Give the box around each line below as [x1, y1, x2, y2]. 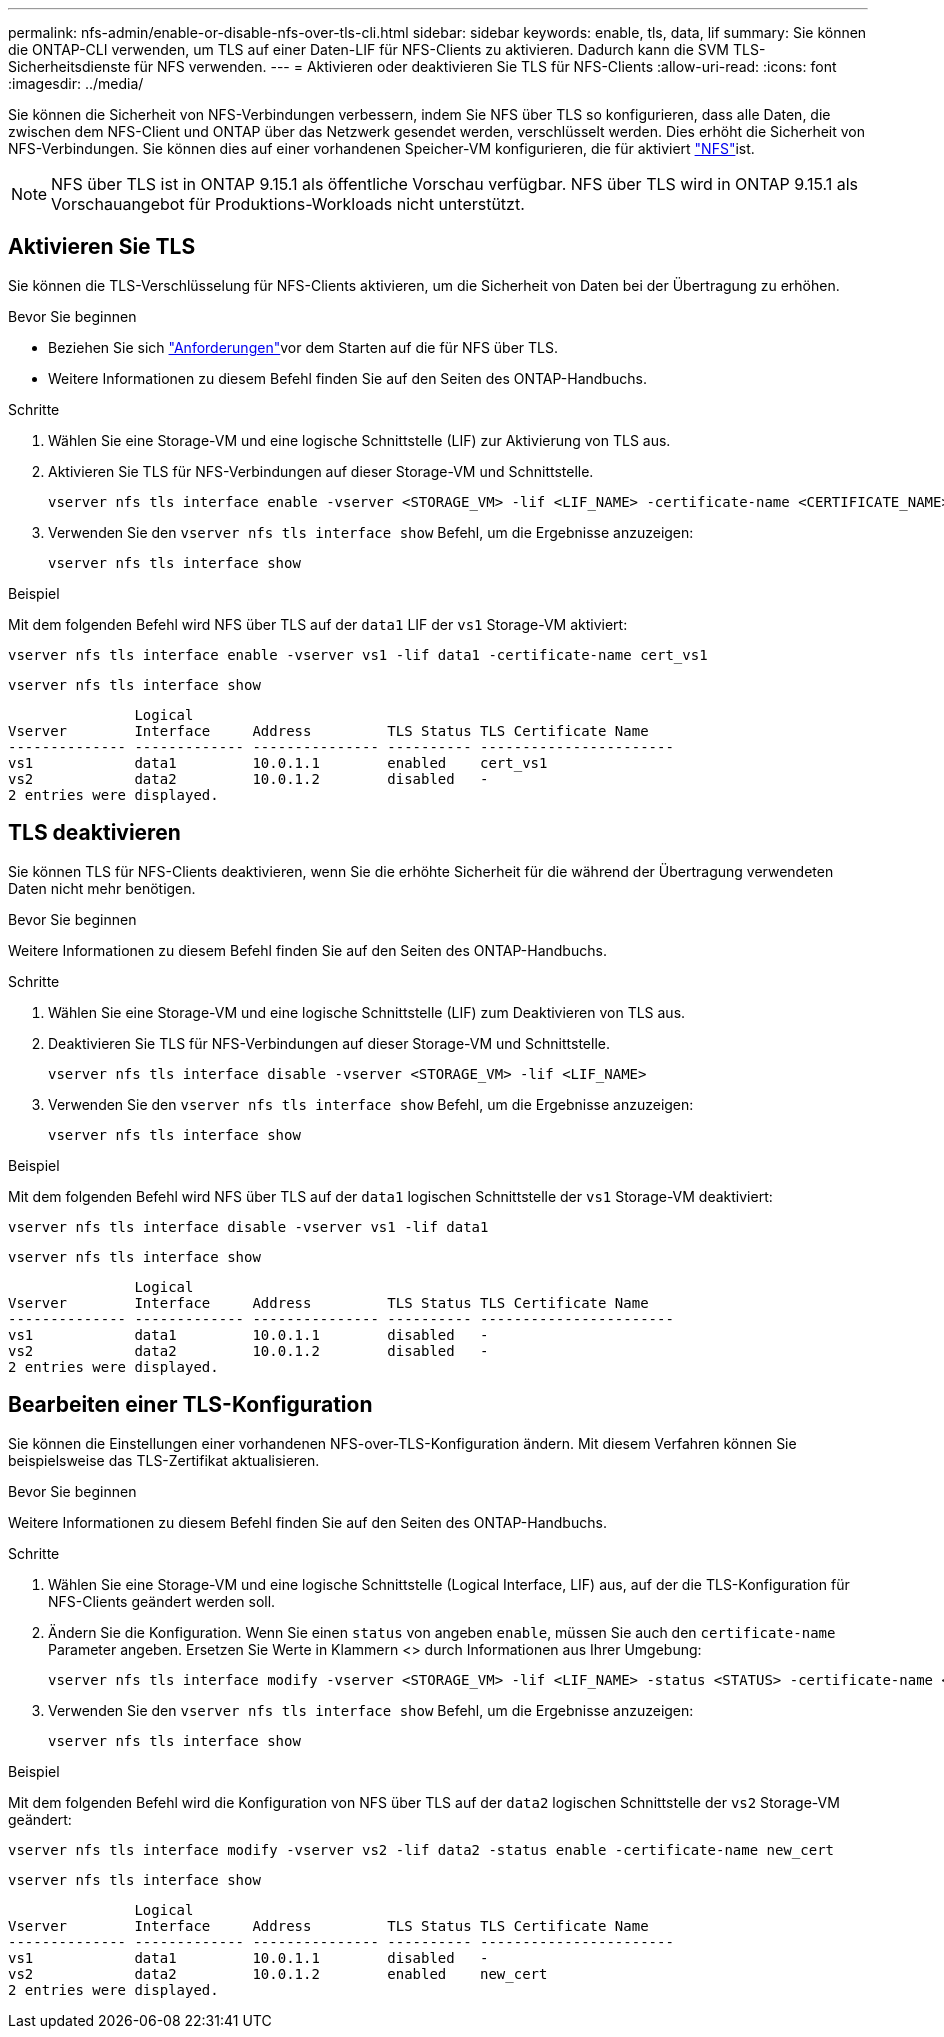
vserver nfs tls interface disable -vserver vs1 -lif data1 [8, 1218, 489, 1235]
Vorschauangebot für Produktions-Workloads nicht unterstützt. [51, 194, 525, 214]
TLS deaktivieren [8, 820, 181, 846]
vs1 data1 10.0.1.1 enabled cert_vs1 [8, 754, 548, 771]
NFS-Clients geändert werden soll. [48, 1592, 276, 1610]
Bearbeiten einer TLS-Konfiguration [8, 1392, 373, 1418]
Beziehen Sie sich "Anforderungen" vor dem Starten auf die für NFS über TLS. [48, 338, 559, 356]
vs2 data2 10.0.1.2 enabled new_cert [8, 1965, 548, 1982]
